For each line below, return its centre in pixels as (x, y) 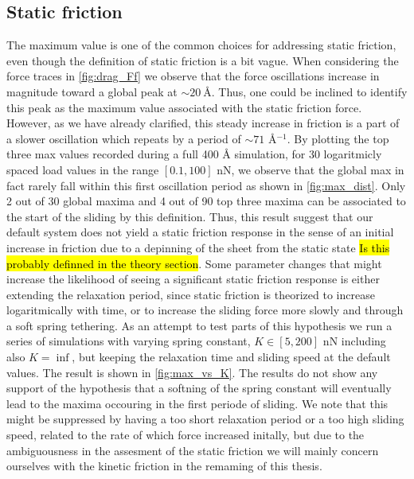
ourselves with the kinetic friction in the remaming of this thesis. (164, 466)
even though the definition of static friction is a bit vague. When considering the (203, 60)
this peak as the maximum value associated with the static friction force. (184, 107)
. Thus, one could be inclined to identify (309, 91)
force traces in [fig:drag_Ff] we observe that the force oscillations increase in (193, 76)
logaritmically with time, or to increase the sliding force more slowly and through (205, 310)
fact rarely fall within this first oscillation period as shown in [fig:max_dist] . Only (206, 185)
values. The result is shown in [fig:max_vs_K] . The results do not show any (192, 372)
